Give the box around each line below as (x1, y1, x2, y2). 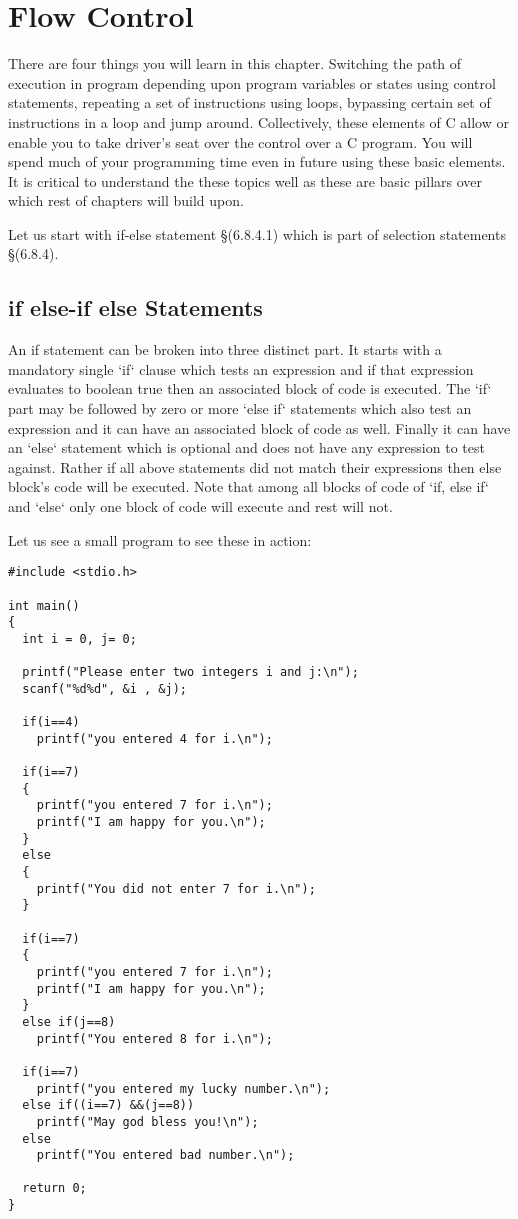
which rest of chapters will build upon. (8, 190, 244, 211)
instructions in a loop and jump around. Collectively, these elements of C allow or (8, 111, 509, 132)
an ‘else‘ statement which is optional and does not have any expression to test (8, 437, 485, 458)
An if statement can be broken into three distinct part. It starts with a (8, 339, 442, 360)
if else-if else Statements (8, 292, 263, 323)
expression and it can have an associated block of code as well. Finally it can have (8, 417, 511, 438)
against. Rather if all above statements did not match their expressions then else (8, 456, 502, 477)
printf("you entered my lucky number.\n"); (36, 1081, 331, 1096)
